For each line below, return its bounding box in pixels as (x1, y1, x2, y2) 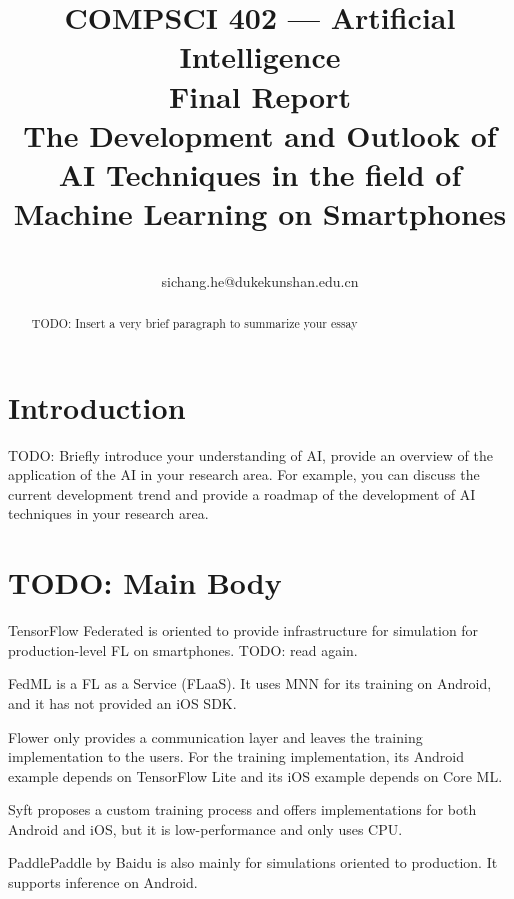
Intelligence (179, 36, 341, 77)
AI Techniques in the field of (58, 153, 462, 194)
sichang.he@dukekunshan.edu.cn (161, 270, 359, 291)
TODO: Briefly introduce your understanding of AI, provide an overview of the (8, 444, 493, 465)
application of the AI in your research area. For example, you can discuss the (8, 464, 480, 485)
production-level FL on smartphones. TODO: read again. (8, 639, 358, 660)
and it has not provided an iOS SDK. (8, 692, 237, 713)
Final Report (168, 75, 351, 116)
